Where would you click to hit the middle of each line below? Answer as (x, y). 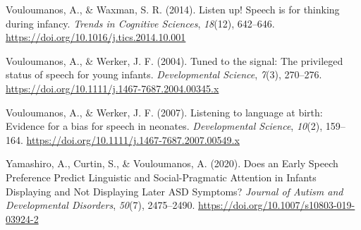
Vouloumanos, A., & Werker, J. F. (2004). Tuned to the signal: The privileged (175, 60)
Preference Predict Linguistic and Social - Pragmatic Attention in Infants (161, 177)
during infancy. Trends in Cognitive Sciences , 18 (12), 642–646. (140, 23)
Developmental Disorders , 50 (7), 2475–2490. (100, 205)
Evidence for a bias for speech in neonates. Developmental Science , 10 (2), (164, 126)
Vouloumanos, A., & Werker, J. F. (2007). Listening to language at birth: (164, 112)
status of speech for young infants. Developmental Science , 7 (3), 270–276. (164, 74)
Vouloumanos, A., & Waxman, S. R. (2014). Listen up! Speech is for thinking (173, 9)
